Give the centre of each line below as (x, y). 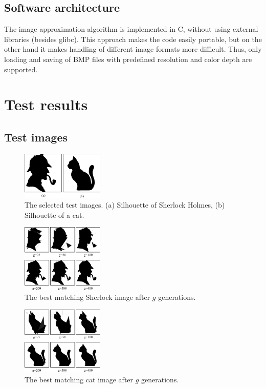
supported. (21, 69)
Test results (46, 104)
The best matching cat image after (79, 379)
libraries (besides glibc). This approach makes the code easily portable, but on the (133, 39)
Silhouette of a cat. (54, 215)
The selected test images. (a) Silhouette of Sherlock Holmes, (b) (125, 205)
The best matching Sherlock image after (87, 297)
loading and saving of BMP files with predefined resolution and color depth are (128, 59)
